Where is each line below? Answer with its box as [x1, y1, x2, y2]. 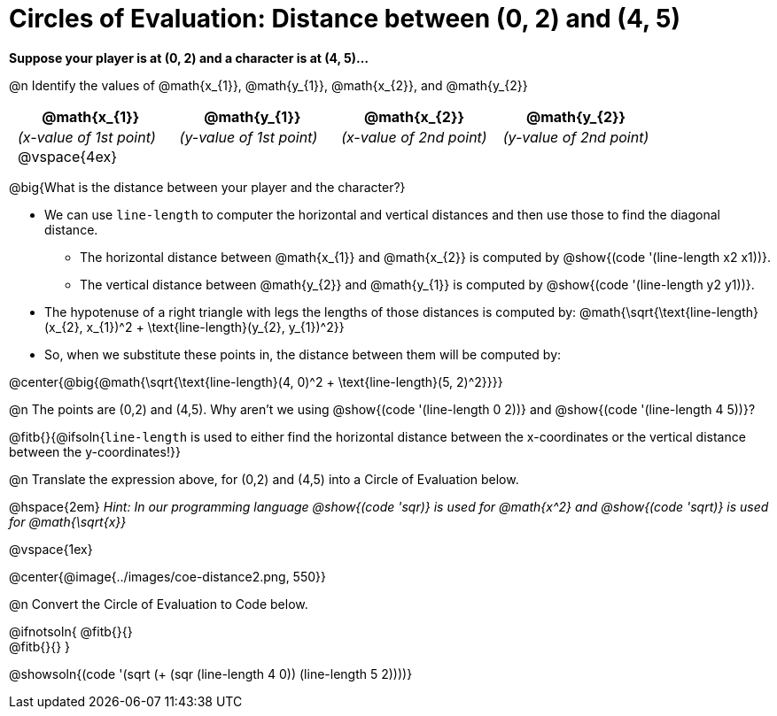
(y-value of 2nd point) [502, 127, 649, 146]
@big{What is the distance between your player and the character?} [9, 179, 406, 195]
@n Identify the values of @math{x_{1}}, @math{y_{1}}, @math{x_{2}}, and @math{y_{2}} [9, 77, 528, 93]
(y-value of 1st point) [179, 127, 318, 146]
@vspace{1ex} [9, 541, 93, 557]
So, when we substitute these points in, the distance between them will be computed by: [44, 346, 562, 362]
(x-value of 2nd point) [341, 127, 487, 146]
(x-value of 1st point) [18, 127, 156, 146]
